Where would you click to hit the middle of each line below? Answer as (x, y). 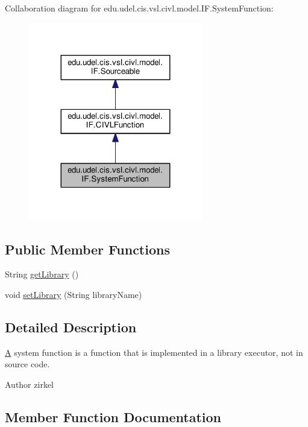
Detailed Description (71, 327)
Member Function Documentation (113, 416)
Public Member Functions (87, 249)
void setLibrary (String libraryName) (74, 294)
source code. (27, 364)
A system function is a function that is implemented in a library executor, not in (154, 352)
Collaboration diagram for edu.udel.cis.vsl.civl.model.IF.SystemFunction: (139, 8)
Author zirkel (29, 384)
